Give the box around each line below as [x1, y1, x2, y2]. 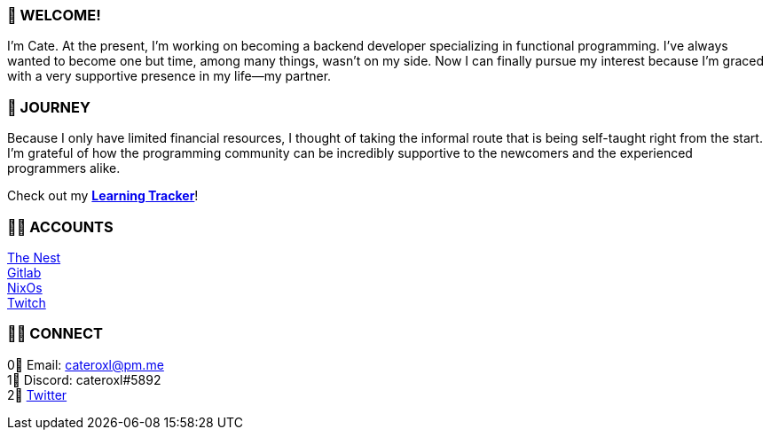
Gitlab [7, 264, 42, 280]
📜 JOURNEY [7, 98, 90, 116]
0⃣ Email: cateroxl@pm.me [7, 356, 164, 372]
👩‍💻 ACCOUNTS [7, 217, 114, 236]
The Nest [7, 249, 61, 265]
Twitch [7, 294, 46, 310]
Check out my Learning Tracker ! [7, 188, 199, 204]
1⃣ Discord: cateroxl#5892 [7, 371, 161, 387]
